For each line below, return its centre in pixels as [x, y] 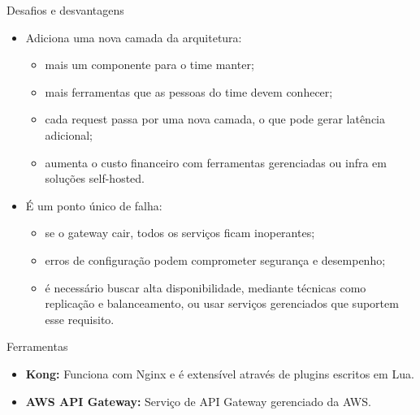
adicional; [69, 134]
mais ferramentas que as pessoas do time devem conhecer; [189, 91]
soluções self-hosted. [95, 178]
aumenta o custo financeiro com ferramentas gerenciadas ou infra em [216, 162]
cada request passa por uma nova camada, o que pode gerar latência [215, 119]
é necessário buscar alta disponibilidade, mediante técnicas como [206, 287]
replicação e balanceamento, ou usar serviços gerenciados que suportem [222, 303]
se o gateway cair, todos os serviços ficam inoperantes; [180, 233]
